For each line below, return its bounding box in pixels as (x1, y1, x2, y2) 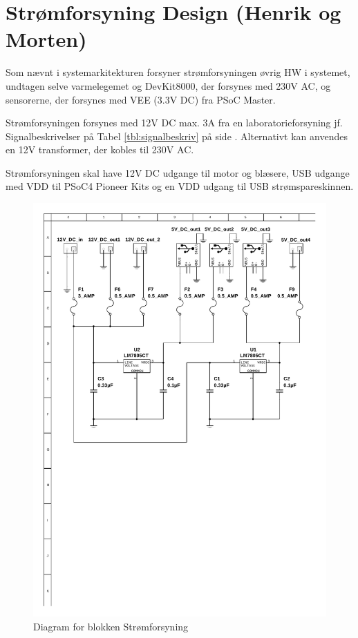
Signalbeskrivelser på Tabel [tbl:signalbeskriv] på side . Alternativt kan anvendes (6, 128, 348, 143)
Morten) (6, 25, 87, 53)
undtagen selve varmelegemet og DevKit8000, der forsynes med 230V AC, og (6, 78, 331, 93)
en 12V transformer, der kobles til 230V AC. (6, 142, 194, 157)
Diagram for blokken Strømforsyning (33, 619, 189, 633)
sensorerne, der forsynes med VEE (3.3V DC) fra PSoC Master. (6, 92, 276, 106)
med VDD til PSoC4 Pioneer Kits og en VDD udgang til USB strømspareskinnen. (6, 179, 354, 193)
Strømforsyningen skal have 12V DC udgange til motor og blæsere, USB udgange (6, 165, 350, 180)
